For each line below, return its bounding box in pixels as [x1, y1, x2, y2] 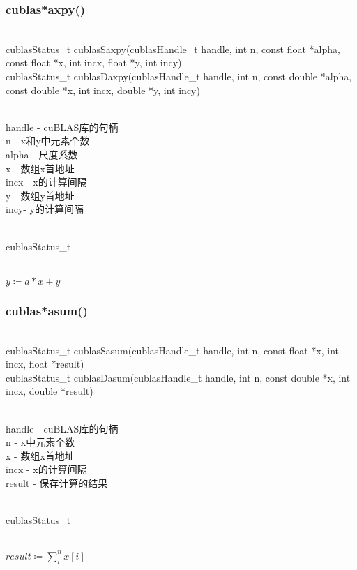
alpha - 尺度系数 [6, 147, 78, 161]
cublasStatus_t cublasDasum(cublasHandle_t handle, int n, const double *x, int [6, 370, 351, 384]
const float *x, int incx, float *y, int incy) [6, 55, 182, 70]
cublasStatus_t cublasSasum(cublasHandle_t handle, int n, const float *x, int [6, 343, 340, 357]
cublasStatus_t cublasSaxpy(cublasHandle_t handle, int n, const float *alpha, [6, 41, 340, 56]
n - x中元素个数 [6, 435, 75, 449]
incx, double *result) [6, 384, 93, 398]
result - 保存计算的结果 [6, 475, 108, 490]
